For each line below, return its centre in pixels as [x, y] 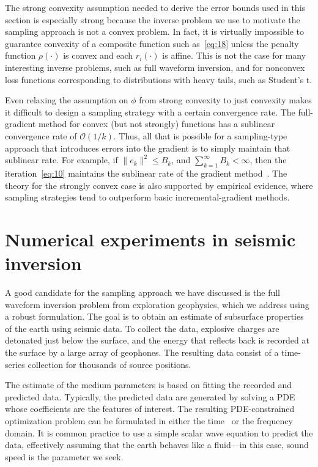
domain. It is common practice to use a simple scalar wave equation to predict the [159, 432]
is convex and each [98, 55]
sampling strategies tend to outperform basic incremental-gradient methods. [147, 197]
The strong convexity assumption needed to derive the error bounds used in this [155, 7]
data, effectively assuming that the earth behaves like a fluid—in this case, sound [157, 445]
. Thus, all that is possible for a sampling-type [200, 135]
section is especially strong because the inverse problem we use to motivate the [153, 19]
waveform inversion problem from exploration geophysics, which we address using [157, 304]
